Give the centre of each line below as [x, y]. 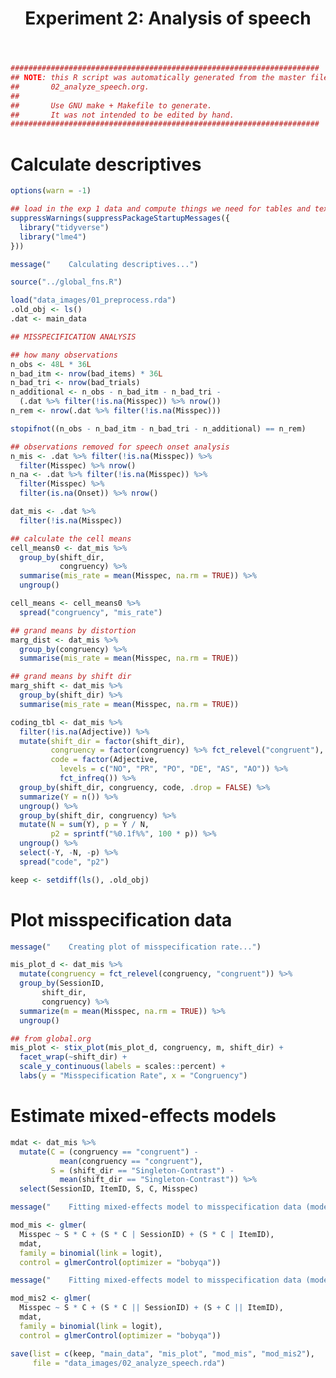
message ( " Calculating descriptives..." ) [104, 264]
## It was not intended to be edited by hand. [122, 115]
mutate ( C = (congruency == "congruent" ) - [109, 1152]
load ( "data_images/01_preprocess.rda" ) [93, 300]
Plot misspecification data [121, 919]
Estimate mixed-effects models [143, 1116]
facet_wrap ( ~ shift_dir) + [73, 1057]
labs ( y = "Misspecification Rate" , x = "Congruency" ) [133, 1076]
